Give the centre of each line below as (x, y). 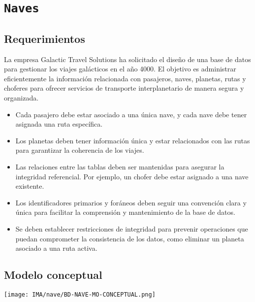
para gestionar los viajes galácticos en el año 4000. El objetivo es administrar (120, 69)
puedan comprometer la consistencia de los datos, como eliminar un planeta (130, 238)
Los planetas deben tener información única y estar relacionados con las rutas (133, 140)
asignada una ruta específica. (59, 124)
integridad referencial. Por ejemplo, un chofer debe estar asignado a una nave (132, 176)
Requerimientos (45, 38)
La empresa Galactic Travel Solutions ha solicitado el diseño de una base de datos (127, 59)
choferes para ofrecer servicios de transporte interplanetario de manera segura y (124, 88)
